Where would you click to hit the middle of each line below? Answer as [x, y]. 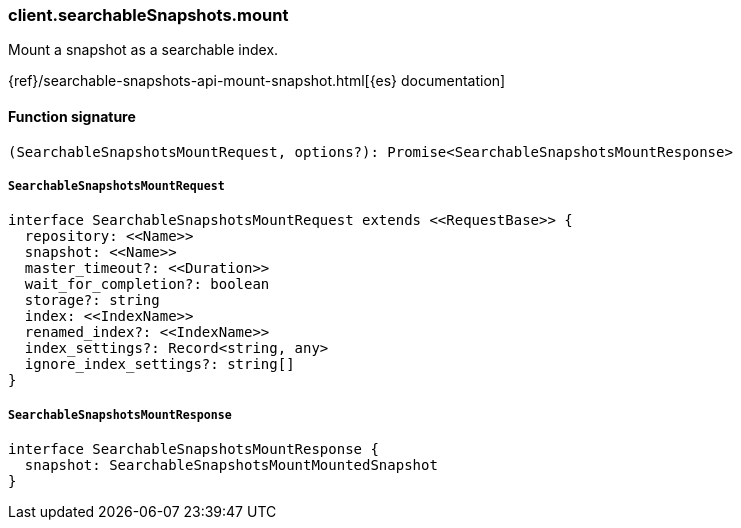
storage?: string [92, 300]
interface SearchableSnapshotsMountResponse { [193, 449]
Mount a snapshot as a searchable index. [143, 50]
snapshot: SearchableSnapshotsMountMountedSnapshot [231, 465]
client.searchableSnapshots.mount [148, 15]
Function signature [72, 116]
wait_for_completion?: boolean [147, 284]
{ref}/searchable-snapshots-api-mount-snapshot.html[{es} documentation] [257, 81]
